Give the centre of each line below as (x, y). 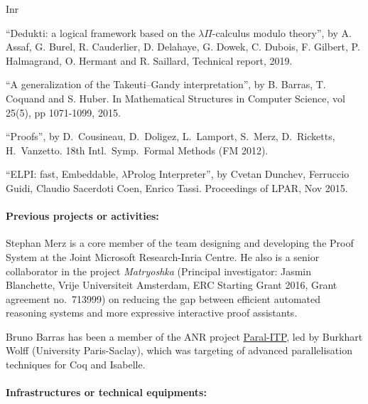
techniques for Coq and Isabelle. (76, 365)
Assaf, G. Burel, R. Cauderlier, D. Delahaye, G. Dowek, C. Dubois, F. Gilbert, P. (183, 47)
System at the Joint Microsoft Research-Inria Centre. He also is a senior (163, 256)
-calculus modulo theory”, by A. (282, 32)
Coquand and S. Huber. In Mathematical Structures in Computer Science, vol (175, 98)
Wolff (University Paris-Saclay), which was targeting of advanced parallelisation (179, 350)
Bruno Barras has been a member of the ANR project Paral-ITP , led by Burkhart (184, 336)
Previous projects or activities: (82, 216)
